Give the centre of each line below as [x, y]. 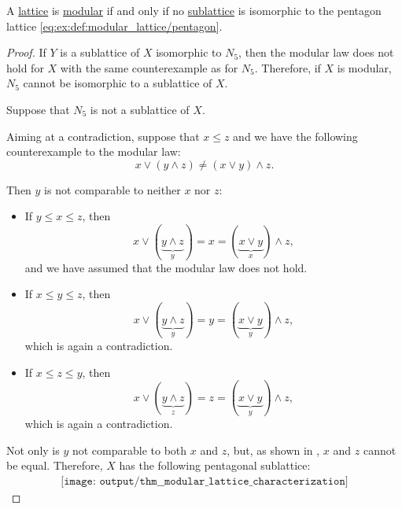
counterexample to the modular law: [94, 151]
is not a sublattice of [140, 109]
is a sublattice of [100, 52]
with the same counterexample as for [149, 67]
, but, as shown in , [273, 450]
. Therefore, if [288, 67]
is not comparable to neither [112, 189]
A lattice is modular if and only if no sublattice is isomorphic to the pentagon [194, 10]
